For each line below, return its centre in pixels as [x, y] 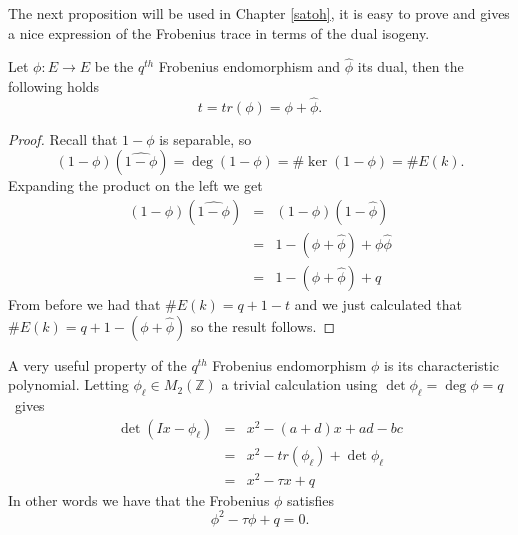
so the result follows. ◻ [263, 325]
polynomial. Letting [68, 384]
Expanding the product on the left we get [135, 185]
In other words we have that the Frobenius [139, 499]
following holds [54, 86]
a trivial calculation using [299, 384]
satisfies [310, 499]
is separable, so [205, 138]
